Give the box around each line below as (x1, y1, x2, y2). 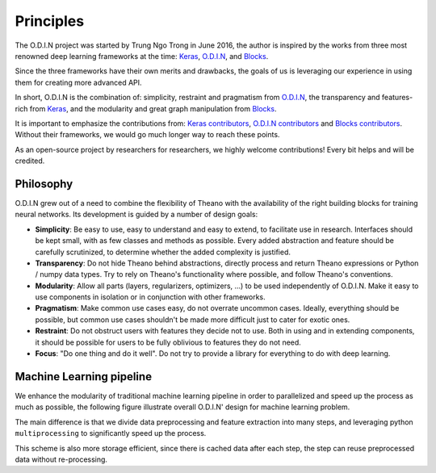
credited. (15, 156, 45, 165)
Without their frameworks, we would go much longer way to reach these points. (15, 130, 280, 140)
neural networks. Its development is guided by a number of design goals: (15, 210, 258, 220)
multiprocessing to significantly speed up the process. (15, 429, 207, 438)
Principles (15, 12, 85, 30)
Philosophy (15, 177, 73, 190)
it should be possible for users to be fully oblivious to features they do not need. (35, 337, 302, 347)
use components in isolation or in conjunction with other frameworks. (35, 292, 266, 302)
